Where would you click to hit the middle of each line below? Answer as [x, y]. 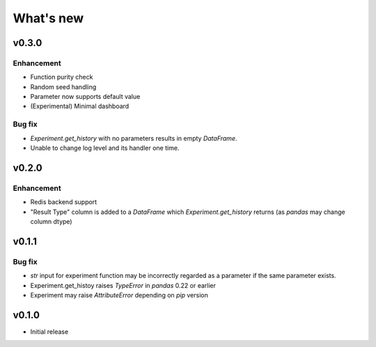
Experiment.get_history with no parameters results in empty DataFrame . [134, 138]
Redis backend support [64, 202]
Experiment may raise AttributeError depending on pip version [119, 295]
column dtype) [51, 221]
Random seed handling [63, 86]
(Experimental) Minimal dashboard [80, 106]
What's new [48, 18]
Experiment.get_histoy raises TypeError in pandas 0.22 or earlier [123, 285]
